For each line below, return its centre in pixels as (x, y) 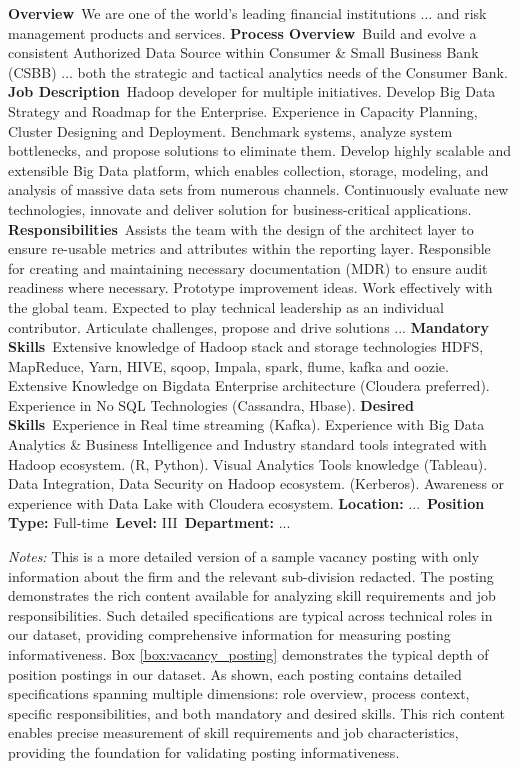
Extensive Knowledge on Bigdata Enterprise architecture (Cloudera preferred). (249, 385)
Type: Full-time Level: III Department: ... (149, 522)
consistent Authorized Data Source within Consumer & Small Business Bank (243, 52)
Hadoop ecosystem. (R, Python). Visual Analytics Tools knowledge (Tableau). (248, 463)
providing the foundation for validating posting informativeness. (204, 751)
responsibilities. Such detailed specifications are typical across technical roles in (250, 614)
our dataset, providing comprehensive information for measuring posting (229, 634)
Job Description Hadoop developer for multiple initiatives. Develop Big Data (252, 91)
